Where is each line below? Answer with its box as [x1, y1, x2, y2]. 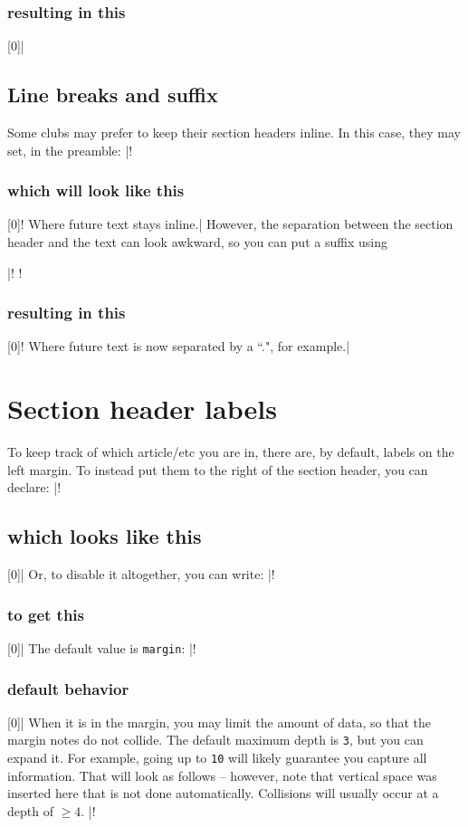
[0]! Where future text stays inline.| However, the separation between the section [7, 214, 454, 233]
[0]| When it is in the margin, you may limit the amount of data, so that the [7, 712, 432, 731]
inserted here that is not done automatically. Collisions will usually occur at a [7, 784, 439, 803]
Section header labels [7, 390, 277, 427]
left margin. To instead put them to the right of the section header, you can [7, 460, 428, 479]
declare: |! [7, 478, 62, 497]
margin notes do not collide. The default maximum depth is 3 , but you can [7, 730, 424, 749]
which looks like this [7, 522, 202, 550]
